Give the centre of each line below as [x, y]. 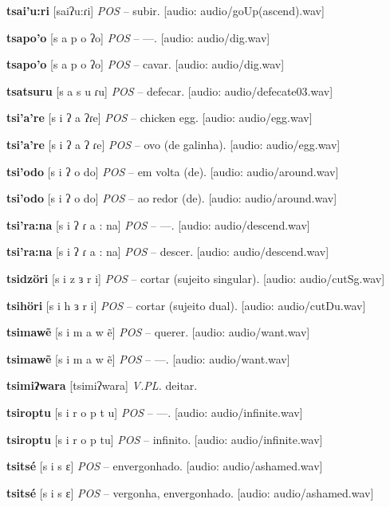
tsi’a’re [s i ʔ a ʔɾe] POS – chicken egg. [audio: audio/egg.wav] [160, 118]
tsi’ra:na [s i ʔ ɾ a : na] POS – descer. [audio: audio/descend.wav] [168, 252]
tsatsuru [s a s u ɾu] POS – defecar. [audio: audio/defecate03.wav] [170, 90]
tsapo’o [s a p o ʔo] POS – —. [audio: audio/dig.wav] [138, 37]
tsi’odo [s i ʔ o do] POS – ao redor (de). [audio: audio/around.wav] [172, 198]
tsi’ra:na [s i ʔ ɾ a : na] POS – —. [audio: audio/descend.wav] [158, 224]
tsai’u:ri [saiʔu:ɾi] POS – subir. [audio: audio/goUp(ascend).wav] [165, 10]
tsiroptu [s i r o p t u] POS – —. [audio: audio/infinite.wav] [155, 412]
